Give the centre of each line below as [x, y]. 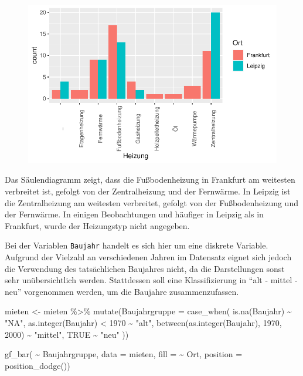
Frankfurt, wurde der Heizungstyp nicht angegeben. [97, 225]
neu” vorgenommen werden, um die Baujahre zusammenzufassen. [122, 291]
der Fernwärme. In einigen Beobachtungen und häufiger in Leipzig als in [134, 214]
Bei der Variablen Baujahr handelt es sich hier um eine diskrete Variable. [137, 245]
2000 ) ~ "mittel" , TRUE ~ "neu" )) [67, 334]
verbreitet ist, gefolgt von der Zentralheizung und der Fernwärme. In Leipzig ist [148, 191]
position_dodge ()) [38, 365]
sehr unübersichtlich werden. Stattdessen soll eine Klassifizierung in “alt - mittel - [151, 280]
